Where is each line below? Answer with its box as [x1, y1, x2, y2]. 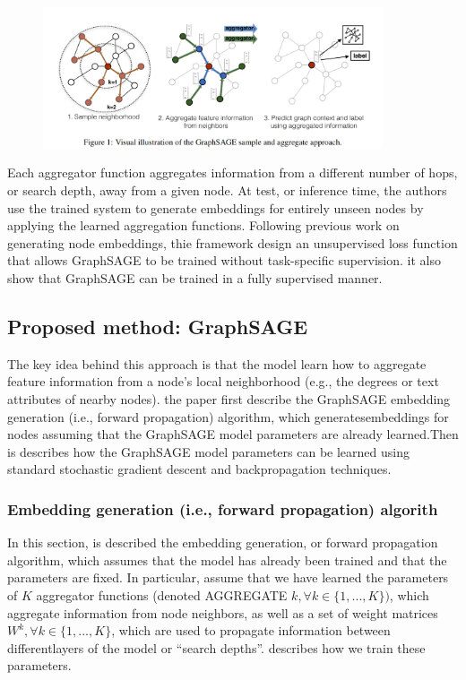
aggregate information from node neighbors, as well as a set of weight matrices [7, 603, 438, 622]
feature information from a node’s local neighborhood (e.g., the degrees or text [7, 372, 439, 391]
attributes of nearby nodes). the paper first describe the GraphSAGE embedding [7, 389, 451, 408]
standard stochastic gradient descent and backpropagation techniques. [7, 460, 392, 478]
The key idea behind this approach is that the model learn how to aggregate [7, 354, 427, 373]
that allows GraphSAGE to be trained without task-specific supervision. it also [7, 251, 442, 270]
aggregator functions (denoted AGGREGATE [36, 585, 288, 604]
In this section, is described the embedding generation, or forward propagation [7, 533, 438, 552]
